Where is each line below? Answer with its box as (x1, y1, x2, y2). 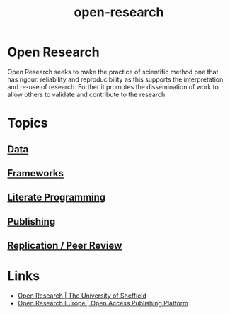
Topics (7, 115, 48, 131)
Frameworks (7, 167, 64, 179)
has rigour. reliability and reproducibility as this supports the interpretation (7, 75, 224, 84)
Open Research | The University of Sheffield (17, 291, 147, 300)
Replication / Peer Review (7, 240, 122, 252)
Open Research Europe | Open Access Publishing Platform (17, 299, 189, 308)
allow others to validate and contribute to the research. (7, 90, 168, 99)
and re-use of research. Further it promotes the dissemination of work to (7, 82, 219, 91)
